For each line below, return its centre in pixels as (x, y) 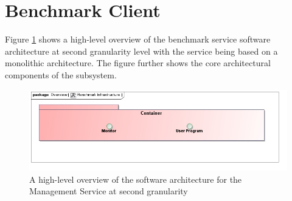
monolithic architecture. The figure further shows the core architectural (138, 63)
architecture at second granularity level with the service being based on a (141, 51)
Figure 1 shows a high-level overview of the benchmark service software (138, 39)
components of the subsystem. (61, 74)
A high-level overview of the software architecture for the (136, 179)
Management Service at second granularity (109, 191)
